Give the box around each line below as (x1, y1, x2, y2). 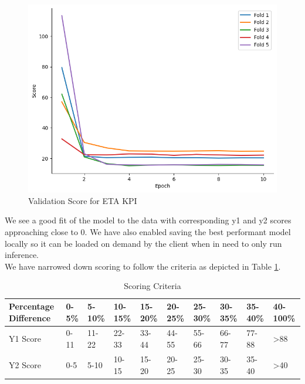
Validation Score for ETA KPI (28, 194, 137, 206)
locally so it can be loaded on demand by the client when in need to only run (5, 237, 282, 249)
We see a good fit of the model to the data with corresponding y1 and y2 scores (5, 214, 292, 226)
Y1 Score (9, 332, 41, 345)
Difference (9, 311, 51, 324)
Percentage (9, 300, 55, 312)
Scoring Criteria (124, 280, 181, 292)
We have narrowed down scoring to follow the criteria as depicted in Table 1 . (5, 260, 281, 272)
